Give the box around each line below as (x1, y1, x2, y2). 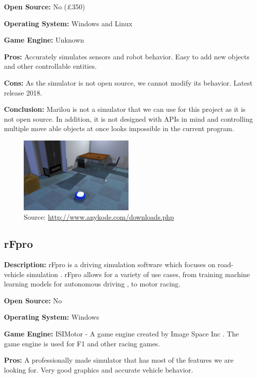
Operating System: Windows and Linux (4, 18, 132, 28)
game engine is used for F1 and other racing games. (4, 338, 160, 348)
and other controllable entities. (4, 61, 97, 71)
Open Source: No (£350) (4, 1, 85, 11)
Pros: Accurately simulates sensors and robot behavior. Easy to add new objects (4, 51, 250, 61)
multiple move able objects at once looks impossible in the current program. (4, 123, 234, 134)
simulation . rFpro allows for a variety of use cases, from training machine (26, 269, 250, 279)
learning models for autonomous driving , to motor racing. (4, 279, 181, 289)
